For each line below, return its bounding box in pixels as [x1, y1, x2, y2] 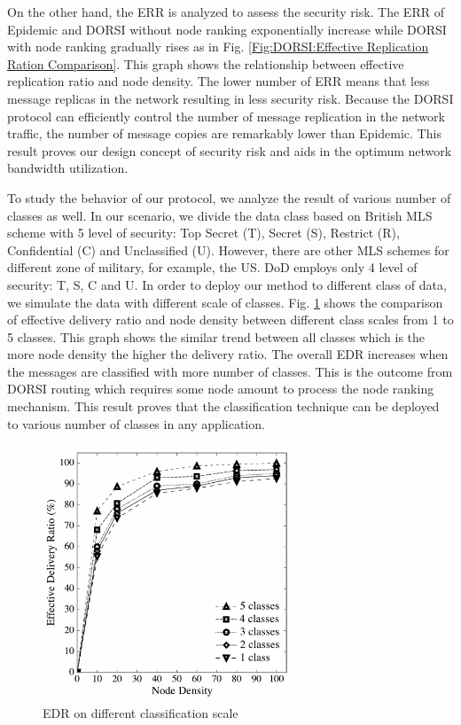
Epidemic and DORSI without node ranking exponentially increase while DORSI [7, 19, 447, 38]
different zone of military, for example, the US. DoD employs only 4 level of [7, 258, 418, 277]
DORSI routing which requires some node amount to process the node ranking [7, 379, 434, 398]
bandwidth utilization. [7, 159, 129, 177]
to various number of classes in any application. [7, 414, 265, 433]
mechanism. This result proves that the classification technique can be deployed [7, 397, 440, 416]
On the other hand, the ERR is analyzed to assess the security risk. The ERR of [7, 3, 444, 20]
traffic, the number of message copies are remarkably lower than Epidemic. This [7, 124, 441, 143]
